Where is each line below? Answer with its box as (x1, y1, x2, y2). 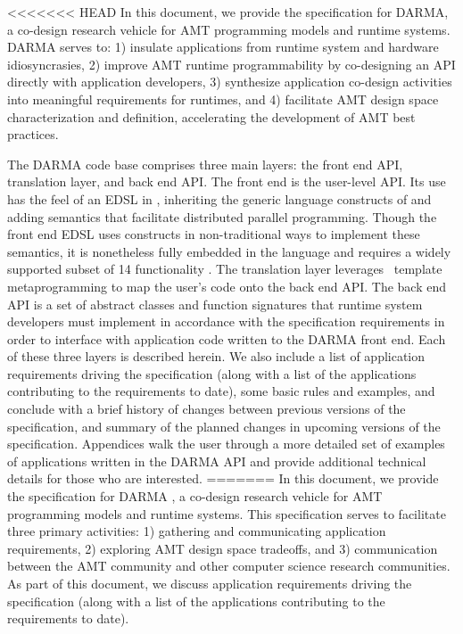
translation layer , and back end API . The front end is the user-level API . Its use (7, 172, 446, 191)
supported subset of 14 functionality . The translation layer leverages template (7, 259, 442, 278)
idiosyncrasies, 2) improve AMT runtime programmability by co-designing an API (7, 54, 456, 73)
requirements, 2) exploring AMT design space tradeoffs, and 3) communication (7, 539, 438, 557)
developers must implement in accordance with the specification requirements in (7, 312, 445, 331)
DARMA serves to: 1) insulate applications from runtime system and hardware (7, 37, 439, 56)
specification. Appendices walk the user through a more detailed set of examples (7, 434, 445, 453)
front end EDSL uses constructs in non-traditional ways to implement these (7, 225, 420, 243)
